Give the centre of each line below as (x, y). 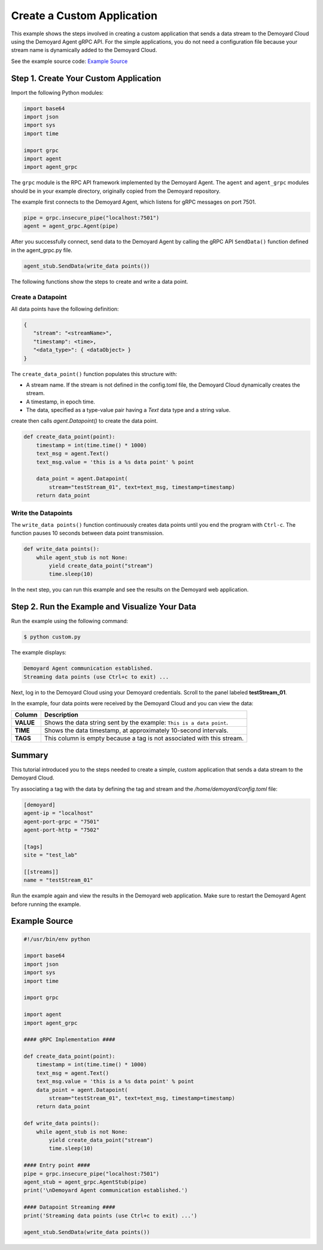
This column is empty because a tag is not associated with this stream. (144, 738)
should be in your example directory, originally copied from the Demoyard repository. (116, 191)
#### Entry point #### (57, 1165)
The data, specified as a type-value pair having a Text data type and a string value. (128, 410)
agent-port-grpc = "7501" (62, 821)
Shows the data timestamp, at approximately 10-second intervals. (136, 730)
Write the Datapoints (42, 513)
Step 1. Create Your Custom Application (86, 78)
